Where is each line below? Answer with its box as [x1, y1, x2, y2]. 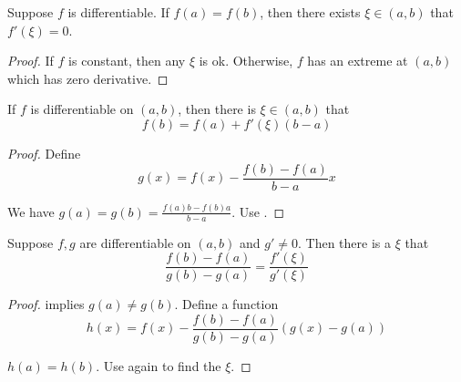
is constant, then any [68, 51, 186, 70]
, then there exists [260, 3, 361, 21]
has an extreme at [307, 51, 408, 70]
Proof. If [7, 51, 54, 70]
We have [7, 201, 55, 221]
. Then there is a [297, 232, 391, 252]
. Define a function [174, 294, 279, 314]
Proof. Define [7, 143, 81, 162]
